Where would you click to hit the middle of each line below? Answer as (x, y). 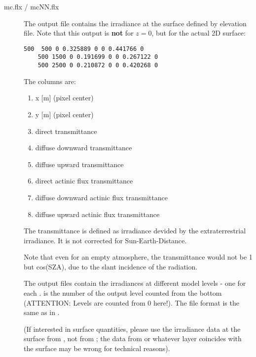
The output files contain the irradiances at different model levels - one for (135, 283)
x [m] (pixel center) (64, 98)
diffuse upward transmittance (79, 164)
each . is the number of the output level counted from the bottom (123, 293)
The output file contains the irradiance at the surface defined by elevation (135, 23)
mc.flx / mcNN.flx (32, 6)
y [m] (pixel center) (64, 114)
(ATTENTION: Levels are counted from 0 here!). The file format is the (131, 302)
